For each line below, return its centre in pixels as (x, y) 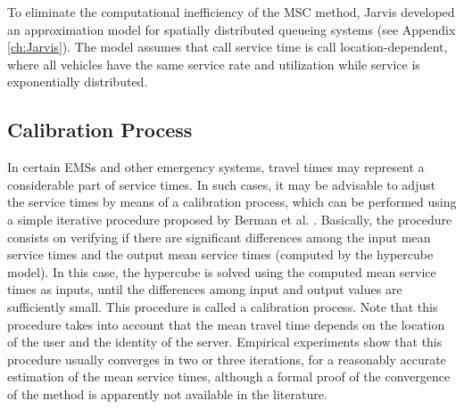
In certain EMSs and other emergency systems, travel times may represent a (216, 167)
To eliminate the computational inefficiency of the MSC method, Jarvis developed (231, 12)
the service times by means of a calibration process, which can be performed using (232, 202)
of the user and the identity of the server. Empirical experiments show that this (225, 342)
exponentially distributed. (78, 82)
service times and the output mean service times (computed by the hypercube (220, 254)
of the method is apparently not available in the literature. (167, 393)
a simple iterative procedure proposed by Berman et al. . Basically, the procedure (230, 219)
